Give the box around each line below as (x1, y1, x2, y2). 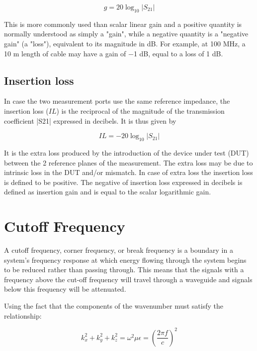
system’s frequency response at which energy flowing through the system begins (4, 254, 247, 265)
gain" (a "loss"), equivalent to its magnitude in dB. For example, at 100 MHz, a (4, 38, 246, 48)
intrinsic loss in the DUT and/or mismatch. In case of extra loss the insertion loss (4, 167, 253, 177)
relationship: (4, 310, 42, 321)
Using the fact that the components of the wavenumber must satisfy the (4, 301, 223, 311)
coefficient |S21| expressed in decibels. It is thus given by (4, 115, 176, 126)
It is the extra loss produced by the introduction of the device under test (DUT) (4, 147, 249, 158)
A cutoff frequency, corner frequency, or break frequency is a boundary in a (4, 245, 233, 255)
